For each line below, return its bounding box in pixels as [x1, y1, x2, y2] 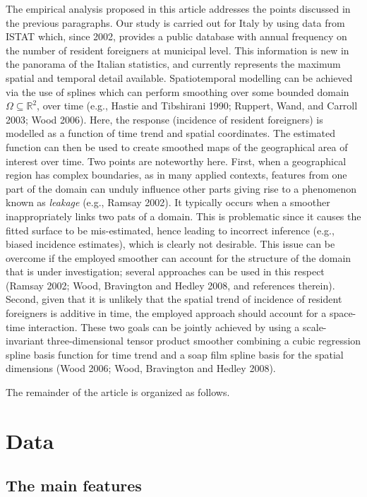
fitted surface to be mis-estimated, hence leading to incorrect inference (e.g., [6, 222, 335, 237]
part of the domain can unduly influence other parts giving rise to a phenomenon [6, 181, 356, 196]
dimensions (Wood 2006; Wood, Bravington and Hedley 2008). [6, 361, 276, 376]
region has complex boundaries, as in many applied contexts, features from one [6, 167, 347, 182]
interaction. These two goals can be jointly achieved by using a [28, 319, 300, 334]
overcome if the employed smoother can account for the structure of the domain [6, 250, 351, 265]
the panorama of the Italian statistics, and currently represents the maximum [6, 56, 341, 71]
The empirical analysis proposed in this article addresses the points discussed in [6, 1, 351, 16]
